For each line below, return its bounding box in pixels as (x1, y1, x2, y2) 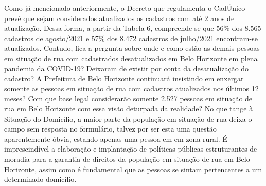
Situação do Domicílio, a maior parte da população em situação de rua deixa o (4, 113, 252, 124)
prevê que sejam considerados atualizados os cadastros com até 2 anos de (4, 12, 235, 23)
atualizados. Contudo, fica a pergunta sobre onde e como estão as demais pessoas (4, 43, 260, 53)
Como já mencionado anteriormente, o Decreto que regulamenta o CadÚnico (4, 3, 245, 13)
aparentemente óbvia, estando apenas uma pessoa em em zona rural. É (4, 133, 227, 144)
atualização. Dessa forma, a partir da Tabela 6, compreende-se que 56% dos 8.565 (4, 23, 261, 33)
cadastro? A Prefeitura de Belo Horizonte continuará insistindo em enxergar (4, 73, 244, 84)
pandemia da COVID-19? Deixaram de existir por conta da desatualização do (4, 63, 249, 73)
